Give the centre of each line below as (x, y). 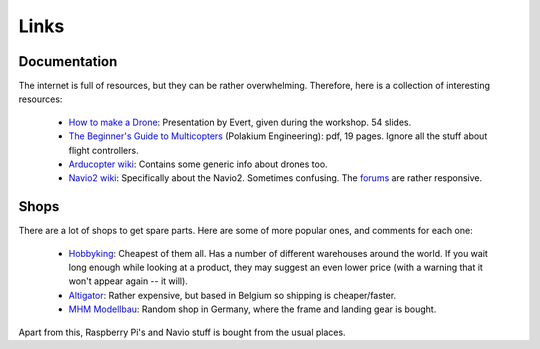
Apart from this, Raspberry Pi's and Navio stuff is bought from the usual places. (182, 332)
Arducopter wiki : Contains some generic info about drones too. (198, 164)
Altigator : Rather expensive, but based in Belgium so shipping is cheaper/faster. (232, 295)
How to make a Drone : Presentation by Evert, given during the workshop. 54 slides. (240, 122)
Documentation (68, 61)
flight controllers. (103, 150)
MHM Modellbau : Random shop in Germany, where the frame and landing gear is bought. (252, 309)
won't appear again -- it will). (128, 281)
